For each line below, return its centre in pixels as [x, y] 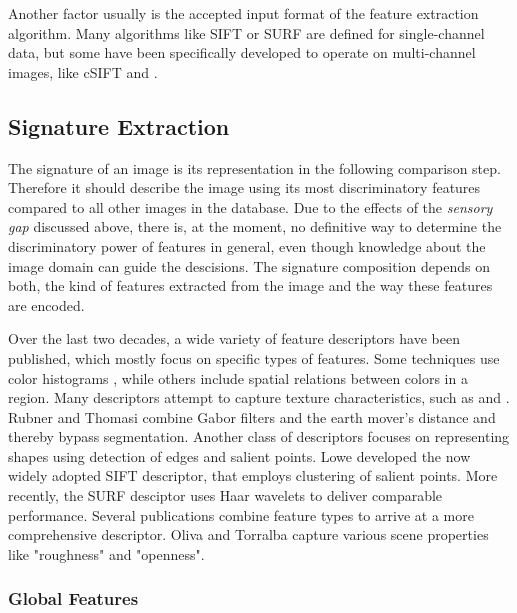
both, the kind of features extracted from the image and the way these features [250, 285]
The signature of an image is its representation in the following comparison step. [254, 167]
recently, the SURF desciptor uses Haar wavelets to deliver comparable [225, 495]
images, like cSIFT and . [83, 71]
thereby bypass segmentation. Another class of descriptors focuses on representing [259, 436]
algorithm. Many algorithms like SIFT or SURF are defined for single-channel [246, 32]
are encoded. [46, 304]
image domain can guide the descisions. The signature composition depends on [249, 265]
